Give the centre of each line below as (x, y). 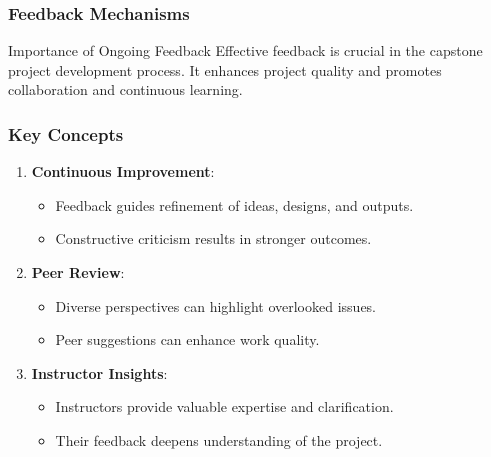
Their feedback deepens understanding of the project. (219, 439)
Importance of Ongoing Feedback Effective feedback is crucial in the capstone (245, 50)
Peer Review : (78, 272)
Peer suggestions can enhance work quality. (187, 339)
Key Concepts (66, 133)
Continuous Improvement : (123, 171)
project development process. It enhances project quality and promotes (225, 69)
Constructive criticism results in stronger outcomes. (213, 238)
